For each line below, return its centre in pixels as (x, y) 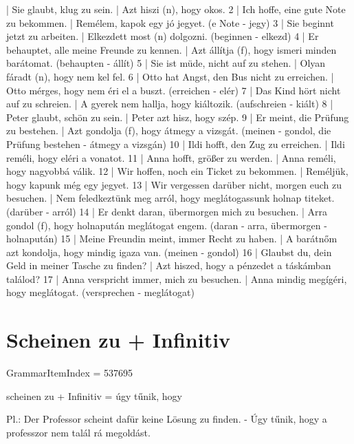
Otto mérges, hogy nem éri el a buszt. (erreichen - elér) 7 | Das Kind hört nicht (174, 90)
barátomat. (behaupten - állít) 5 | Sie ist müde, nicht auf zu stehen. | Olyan (166, 63)
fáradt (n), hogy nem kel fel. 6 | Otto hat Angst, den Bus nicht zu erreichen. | (170, 76)
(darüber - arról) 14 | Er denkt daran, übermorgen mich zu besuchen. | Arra (167, 211)
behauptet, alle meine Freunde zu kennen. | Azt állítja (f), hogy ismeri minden (172, 49)
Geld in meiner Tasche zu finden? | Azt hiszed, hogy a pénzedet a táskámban (169, 265)
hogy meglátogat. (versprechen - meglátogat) (100, 292)
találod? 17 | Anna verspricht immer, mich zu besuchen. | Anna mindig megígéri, (177, 278)
